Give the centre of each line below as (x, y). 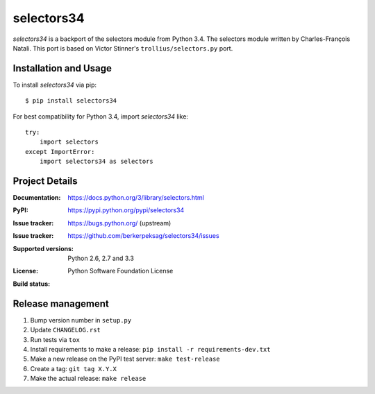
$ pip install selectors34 (71, 101)
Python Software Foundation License (120, 271)
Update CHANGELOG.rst (65, 330)
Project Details (45, 181)
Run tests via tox (55, 339)
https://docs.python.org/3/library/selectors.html (136, 198)
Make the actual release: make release (88, 379)
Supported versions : (43, 248)
